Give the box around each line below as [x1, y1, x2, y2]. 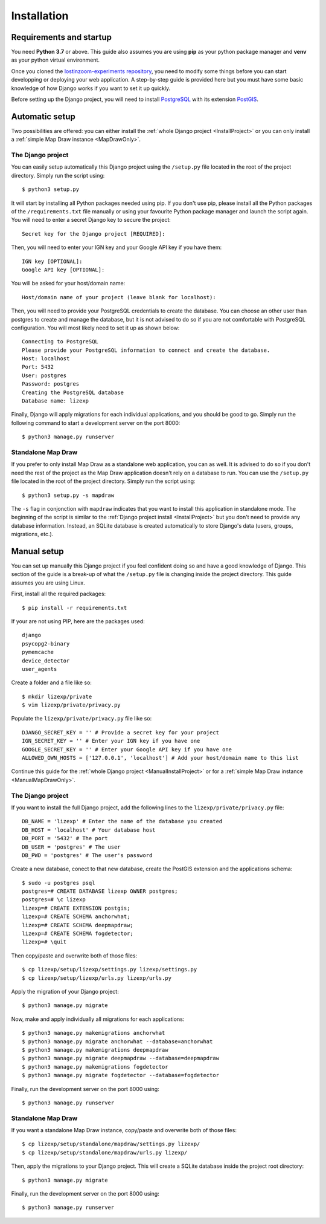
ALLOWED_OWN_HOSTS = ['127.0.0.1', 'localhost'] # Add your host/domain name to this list [22, 754, 299, 762]
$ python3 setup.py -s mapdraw [22, 491, 115, 499]
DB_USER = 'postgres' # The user [22, 843, 121, 850]
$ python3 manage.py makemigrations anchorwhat [22, 1029, 165, 1037]
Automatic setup [11, 111, 75, 121]
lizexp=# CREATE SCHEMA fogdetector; [22, 930, 134, 937]
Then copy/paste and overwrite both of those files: [11, 952, 138, 959]
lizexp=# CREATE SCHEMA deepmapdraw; [22, 922, 134, 928]
